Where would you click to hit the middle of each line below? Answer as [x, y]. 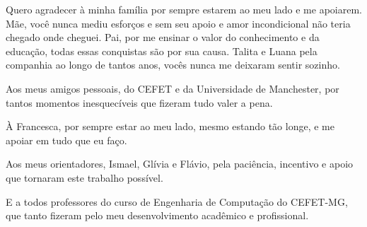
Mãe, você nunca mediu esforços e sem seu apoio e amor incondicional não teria [178, 23]
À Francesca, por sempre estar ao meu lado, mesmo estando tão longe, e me [170, 126]
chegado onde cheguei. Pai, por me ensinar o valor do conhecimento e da [163, 37]
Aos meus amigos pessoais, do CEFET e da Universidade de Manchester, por [173, 88]
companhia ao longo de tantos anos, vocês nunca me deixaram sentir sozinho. [173, 65]
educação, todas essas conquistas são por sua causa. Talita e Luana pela [162, 51]
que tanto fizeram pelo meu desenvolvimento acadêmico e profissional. [157, 215]
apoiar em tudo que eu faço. [66, 140]
